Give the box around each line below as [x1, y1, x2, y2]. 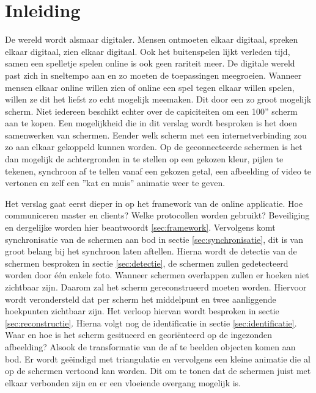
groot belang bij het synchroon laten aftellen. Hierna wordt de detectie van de [5, 245, 297, 258]
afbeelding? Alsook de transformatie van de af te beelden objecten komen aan [5, 340, 296, 353]
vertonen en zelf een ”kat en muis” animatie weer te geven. [5, 176, 226, 189]
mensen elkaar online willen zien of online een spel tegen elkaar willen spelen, [5, 81, 295, 93]
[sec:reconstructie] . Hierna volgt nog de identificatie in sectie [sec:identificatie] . [5, 316, 297, 329]
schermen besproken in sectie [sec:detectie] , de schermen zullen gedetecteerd [5, 256, 288, 269]
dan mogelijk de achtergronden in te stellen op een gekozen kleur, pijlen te [5, 153, 284, 165]
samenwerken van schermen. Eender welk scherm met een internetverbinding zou [5, 128, 307, 141]
